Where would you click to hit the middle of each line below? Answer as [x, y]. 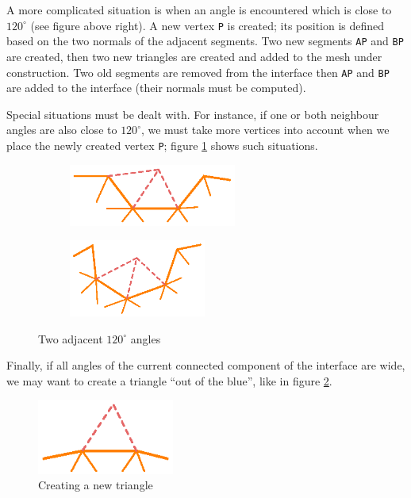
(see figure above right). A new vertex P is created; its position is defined [207, 25]
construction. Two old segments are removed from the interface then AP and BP [198, 72]
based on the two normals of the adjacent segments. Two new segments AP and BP [205, 41]
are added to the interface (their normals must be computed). [156, 88]
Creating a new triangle [96, 485]
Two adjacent [71, 338]
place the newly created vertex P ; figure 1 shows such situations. [162, 145]
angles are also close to [62, 130]
